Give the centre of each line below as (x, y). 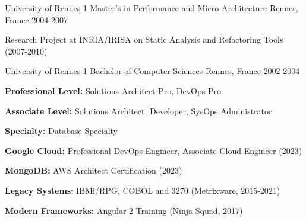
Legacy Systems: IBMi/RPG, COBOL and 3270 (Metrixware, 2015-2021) (143, 190)
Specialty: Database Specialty (61, 131)
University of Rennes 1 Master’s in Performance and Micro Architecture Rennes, (152, 8)
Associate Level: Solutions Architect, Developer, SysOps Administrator (138, 110)
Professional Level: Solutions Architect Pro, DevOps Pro (113, 90)
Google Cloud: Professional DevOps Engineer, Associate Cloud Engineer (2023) (154, 150)
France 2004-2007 (37, 19)
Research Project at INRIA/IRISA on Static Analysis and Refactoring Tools (144, 39)
